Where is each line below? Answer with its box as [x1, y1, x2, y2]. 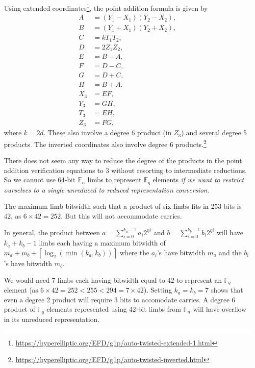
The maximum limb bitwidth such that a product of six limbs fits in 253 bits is [4, 201, 242, 211]
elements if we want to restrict [153, 174, 244, 185]
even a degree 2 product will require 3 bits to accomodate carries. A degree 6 [4, 294, 235, 304]
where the [120, 247, 150, 257]
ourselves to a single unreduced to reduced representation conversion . [4, 184, 209, 195]
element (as [4, 285, 38, 295]
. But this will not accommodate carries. [60, 211, 182, 221]
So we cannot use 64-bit [4, 174, 76, 185]
